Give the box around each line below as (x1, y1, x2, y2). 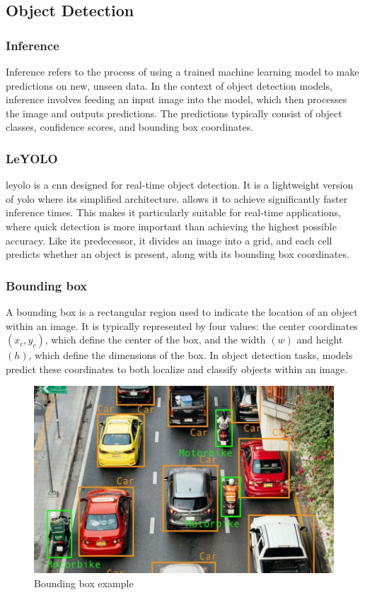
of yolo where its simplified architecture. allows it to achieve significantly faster (6, 191, 348, 206)
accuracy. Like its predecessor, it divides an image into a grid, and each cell (6, 232, 332, 247)
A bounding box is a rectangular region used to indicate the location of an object (6, 304, 358, 319)
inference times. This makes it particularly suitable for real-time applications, (6, 205, 341, 220)
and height (296, 332, 343, 347)
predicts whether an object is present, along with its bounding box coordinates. (6, 247, 349, 261)
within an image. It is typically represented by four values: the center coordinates (6, 318, 358, 333)
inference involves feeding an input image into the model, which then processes (6, 92, 347, 107)
